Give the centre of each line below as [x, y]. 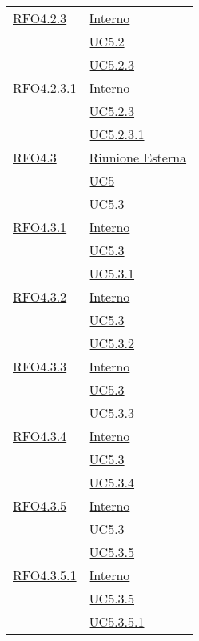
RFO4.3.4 [40, 436]
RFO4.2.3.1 [45, 88]
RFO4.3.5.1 [45, 575]
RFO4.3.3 [40, 366]
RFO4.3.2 [40, 296]
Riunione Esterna [138, 157]
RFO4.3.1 [40, 227]
